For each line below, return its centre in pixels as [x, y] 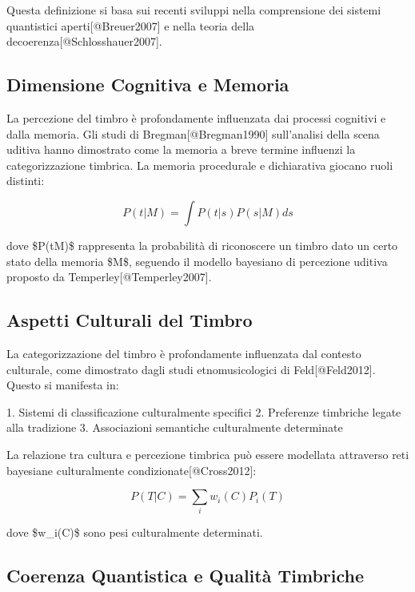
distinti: [26, 181]
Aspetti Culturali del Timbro [130, 320]
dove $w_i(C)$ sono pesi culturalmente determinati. [135, 532]
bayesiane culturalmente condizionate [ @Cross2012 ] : [132, 470]
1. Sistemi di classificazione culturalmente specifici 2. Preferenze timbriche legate [204, 411]
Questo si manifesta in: [63, 385]
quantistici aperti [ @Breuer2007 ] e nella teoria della [131, 25]
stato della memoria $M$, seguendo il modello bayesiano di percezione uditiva [197, 261]
